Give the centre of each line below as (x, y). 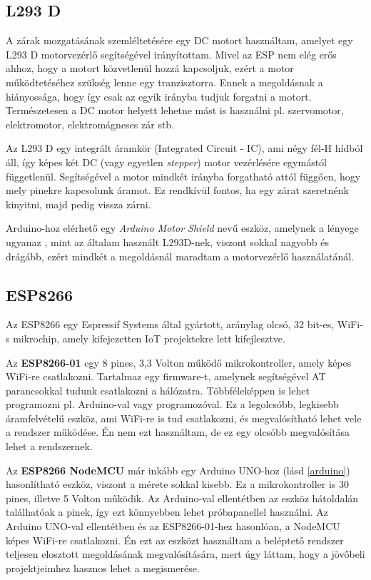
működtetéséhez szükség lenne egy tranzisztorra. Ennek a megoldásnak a (164, 82)
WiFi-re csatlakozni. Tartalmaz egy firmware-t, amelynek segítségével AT (166, 376)
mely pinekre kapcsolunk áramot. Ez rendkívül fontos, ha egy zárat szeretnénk (177, 190)
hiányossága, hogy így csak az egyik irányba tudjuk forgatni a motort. (159, 96)
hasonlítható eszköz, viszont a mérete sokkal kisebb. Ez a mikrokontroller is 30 (178, 484)
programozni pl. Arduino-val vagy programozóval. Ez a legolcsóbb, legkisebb (172, 404)
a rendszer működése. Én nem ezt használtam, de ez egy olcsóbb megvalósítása (178, 432)
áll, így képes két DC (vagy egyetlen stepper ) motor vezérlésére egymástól (167, 162)
